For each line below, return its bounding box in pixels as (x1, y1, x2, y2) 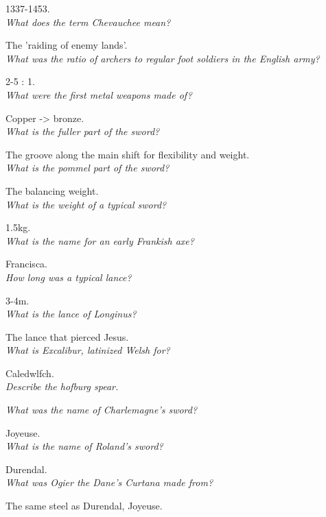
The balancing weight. (5, 183, 99, 197)
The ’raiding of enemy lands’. (5, 38, 128, 52)
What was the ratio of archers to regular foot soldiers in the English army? (5, 51, 320, 65)
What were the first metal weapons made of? (5, 87, 192, 101)
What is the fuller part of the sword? (5, 124, 160, 139)
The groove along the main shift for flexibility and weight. (5, 147, 250, 161)
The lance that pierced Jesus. (5, 329, 129, 344)
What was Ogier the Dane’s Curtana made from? (5, 475, 213, 490)
